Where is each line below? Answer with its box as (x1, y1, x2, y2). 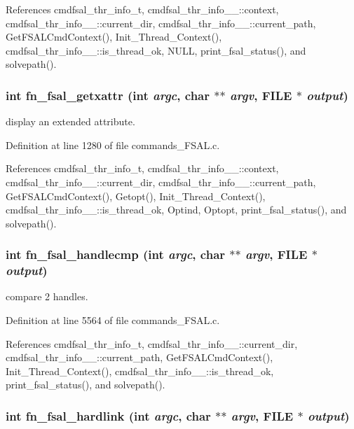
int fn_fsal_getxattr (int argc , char (6, 86, 210, 104)
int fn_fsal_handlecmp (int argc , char (6, 246, 226, 263)
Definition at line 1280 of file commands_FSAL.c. (6, 137, 220, 152)
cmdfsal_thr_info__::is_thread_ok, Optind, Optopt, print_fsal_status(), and (6, 202, 347, 217)
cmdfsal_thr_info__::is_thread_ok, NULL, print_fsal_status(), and (6, 43, 306, 57)
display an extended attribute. (6, 114, 135, 129)
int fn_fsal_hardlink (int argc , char (6, 407, 211, 424)
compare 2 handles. (6, 289, 88, 304)
